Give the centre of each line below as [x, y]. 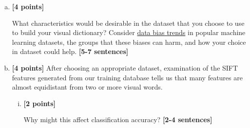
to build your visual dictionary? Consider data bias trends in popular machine [129, 32]
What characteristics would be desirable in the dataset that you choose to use [128, 23]
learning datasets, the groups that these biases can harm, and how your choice [129, 42]
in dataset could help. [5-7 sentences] [70, 51]
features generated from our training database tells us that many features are [127, 77]
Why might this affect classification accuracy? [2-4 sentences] [118, 119]
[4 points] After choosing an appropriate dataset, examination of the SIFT [125, 67]
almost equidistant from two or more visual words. [87, 87]
